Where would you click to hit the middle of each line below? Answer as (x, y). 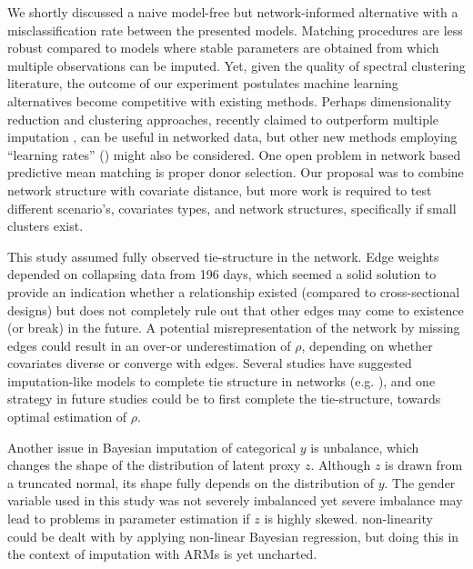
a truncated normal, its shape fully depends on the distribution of (191, 482)
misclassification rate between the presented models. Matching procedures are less (235, 30)
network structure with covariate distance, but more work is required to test (220, 190)
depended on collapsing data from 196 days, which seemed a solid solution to (222, 274)
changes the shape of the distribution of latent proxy (154, 465)
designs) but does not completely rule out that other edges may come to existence (236, 309)
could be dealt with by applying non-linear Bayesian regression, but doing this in (233, 536)
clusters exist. (45, 226)
